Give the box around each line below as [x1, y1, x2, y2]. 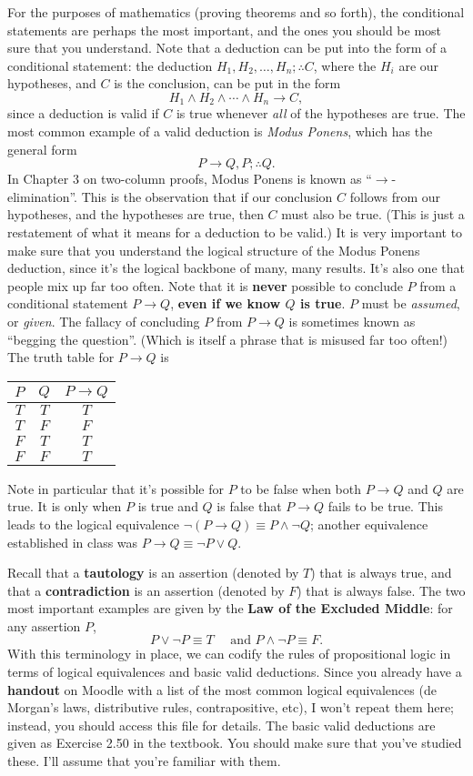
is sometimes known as [288, 311, 416, 330]
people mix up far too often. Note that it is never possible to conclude [7, 276, 403, 295]
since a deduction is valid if [7, 104, 159, 123]
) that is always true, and [310, 563, 452, 582]
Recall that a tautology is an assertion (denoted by [7, 563, 299, 582]
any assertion [7, 616, 81, 635]
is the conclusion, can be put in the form [114, 74, 341, 93]
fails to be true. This [327, 497, 443, 516]
